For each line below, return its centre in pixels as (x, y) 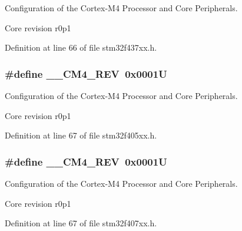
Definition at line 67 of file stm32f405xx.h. (81, 135)
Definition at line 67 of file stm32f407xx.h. (81, 223)
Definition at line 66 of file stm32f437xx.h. (81, 47)
